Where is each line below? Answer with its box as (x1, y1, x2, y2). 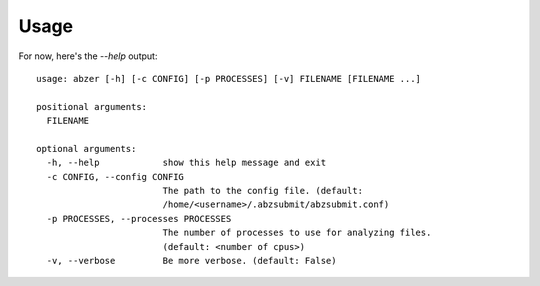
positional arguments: (36, 101, 148, 112)
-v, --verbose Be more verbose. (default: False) (46, 255, 337, 267)
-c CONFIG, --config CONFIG (46, 171, 185, 182)
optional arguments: (36, 143, 137, 154)
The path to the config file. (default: (162, 185, 364, 197)
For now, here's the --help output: (18, 50, 158, 62)
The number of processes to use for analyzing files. (162, 227, 432, 239)
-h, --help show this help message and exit (46, 157, 327, 169)
